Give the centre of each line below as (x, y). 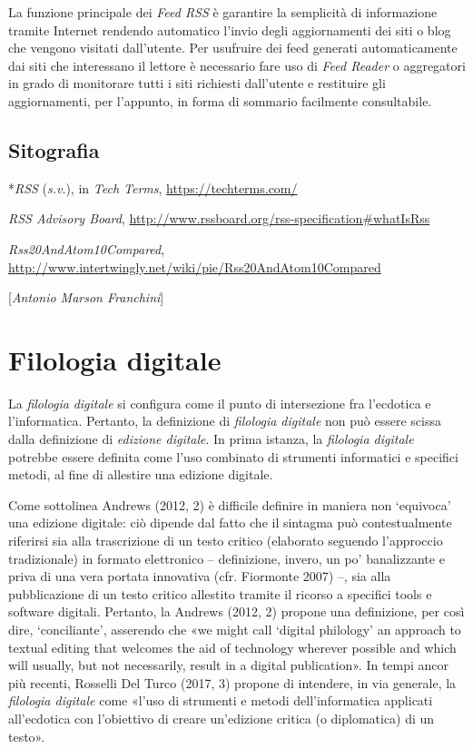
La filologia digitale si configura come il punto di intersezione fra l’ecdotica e (220, 403)
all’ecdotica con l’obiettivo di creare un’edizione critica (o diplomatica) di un (222, 718)
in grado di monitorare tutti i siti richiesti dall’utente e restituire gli (197, 83)
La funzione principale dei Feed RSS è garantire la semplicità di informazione (223, 12)
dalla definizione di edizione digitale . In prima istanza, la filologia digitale (211, 439)
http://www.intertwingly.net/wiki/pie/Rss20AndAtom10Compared (195, 266)
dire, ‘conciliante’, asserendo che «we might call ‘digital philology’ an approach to (235, 629)
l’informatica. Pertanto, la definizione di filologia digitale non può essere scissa (225, 421)
